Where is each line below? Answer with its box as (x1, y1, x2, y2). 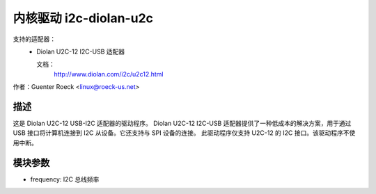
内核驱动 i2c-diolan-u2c (13, 10, 153, 26)
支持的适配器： (13, 35, 56, 43)
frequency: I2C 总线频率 (30, 175, 100, 184)
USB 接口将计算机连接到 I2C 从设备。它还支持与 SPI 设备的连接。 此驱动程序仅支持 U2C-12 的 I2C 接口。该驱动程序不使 (13, 129, 356, 137)
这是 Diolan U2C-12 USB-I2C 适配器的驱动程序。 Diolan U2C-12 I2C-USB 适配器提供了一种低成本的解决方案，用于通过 (13, 119, 352, 128)
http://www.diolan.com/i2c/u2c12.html (54, 70, 164, 78)
